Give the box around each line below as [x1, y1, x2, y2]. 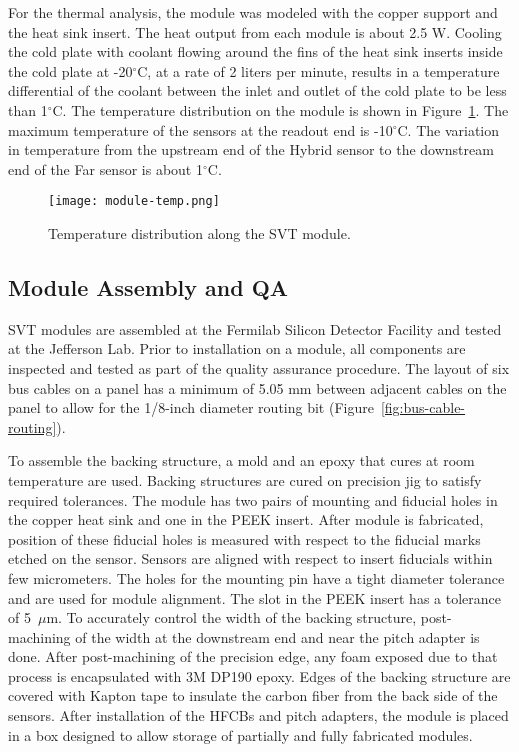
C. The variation [397, 119, 500, 140]
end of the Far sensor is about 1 [8, 158, 203, 179]
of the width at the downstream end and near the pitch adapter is [75, 626, 480, 647]
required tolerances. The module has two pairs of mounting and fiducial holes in [8, 489, 498, 510]
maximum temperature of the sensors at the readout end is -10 [8, 119, 393, 140]
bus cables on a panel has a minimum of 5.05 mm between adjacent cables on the [8, 377, 507, 398]
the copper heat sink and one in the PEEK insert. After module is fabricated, [8, 509, 484, 530]
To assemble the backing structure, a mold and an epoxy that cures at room [8, 450, 475, 471]
